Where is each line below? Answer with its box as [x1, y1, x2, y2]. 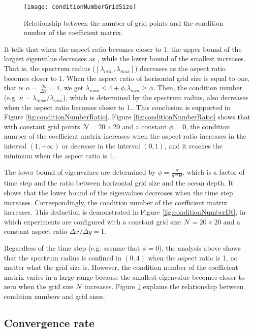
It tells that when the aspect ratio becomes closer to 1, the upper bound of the [4, 43, 242, 54]
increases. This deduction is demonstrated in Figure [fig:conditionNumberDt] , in [4, 207, 246, 217]
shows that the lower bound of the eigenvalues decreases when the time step [4, 187, 233, 197]
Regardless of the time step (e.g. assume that [4, 242, 140, 253]
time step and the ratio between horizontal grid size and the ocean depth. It [4, 178, 234, 188]
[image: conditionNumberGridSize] [24, 3, 137, 10]
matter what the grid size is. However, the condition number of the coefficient [4, 262, 238, 272]
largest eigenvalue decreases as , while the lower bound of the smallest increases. [4, 53, 246, 64]
